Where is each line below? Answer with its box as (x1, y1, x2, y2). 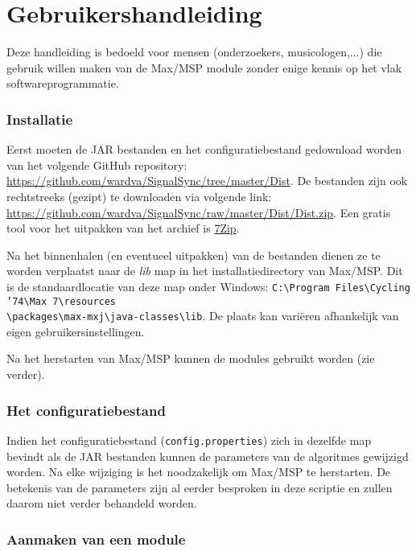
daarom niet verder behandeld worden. (6, 495, 197, 512)
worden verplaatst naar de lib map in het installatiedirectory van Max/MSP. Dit (6, 262, 403, 279)
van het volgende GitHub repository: (6, 156, 187, 173)
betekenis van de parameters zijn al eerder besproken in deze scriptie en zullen (6, 479, 393, 495)
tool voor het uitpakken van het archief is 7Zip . (6, 220, 240, 236)
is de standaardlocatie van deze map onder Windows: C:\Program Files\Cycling (6, 278, 410, 294)
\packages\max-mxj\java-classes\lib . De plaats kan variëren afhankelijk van (6, 307, 399, 324)
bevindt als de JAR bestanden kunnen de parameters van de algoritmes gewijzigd (6, 447, 409, 464)
